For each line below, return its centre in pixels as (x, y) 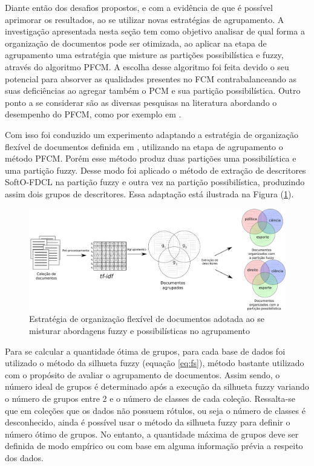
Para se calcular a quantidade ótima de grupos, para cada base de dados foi (145, 351)
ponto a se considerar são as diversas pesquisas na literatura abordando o (141, 102)
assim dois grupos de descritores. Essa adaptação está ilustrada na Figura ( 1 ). (149, 193)
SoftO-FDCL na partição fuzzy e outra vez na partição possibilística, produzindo (155, 182)
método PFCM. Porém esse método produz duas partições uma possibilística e (151, 158)
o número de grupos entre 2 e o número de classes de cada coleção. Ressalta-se (150, 398)
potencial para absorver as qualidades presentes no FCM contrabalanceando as (151, 78)
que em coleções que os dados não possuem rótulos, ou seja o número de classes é (155, 410)
